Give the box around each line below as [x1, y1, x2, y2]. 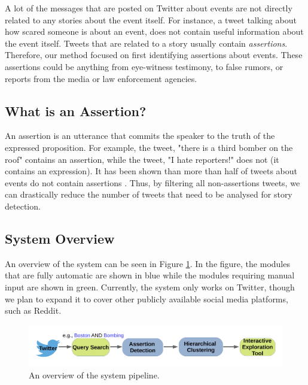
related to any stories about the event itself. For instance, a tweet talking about [5, 13, 297, 26]
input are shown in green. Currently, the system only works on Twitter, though [5, 280, 295, 293]
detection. [5, 199, 41, 212]
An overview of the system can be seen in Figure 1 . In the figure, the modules [5, 257, 290, 269]
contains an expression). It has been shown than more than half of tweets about [5, 165, 297, 177]
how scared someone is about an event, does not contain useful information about [5, 25, 304, 38]
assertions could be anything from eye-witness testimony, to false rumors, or [5, 60, 283, 72]
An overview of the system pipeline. [29, 369, 160, 381]
